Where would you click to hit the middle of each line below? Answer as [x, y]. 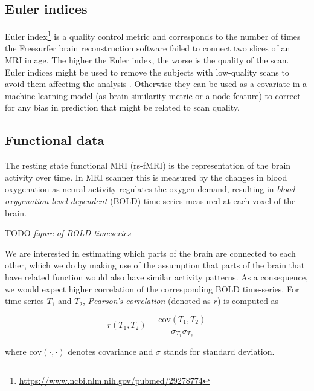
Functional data [55, 140]
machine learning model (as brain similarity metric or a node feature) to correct [153, 95]
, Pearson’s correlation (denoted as [147, 301]
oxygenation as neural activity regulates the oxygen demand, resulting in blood [150, 189]
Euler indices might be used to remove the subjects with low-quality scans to [147, 72]
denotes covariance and [111, 351]
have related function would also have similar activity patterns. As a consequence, [156, 276]
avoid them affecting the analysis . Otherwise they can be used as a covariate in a [156, 84]
